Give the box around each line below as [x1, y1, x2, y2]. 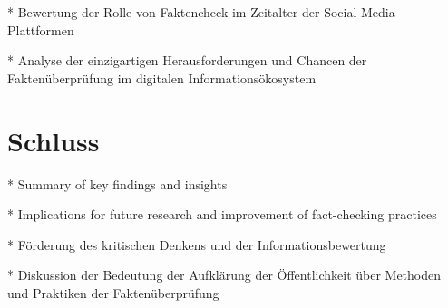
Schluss [7, 121, 100, 159]
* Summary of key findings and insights [7, 174, 228, 193]
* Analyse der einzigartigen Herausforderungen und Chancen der [7, 51, 367, 70]
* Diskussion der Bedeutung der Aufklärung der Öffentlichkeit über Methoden [7, 265, 442, 284]
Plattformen [7, 20, 74, 39]
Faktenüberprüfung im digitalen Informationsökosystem [7, 68, 317, 87]
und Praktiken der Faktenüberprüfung [7, 283, 219, 302]
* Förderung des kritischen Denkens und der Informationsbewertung [7, 235, 386, 254]
